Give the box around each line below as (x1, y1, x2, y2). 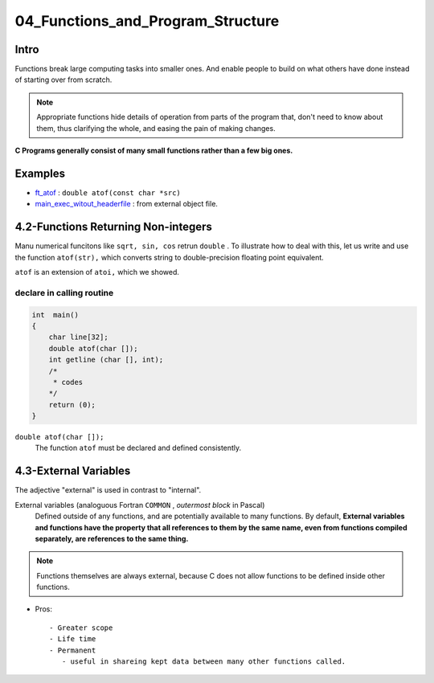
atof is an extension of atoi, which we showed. (14, 268, 180, 276)
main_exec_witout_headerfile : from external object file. (35, 199, 219, 209)
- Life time (49, 635, 96, 644)
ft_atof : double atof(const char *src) (35, 187, 181, 197)
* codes (52, 378, 84, 386)
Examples (14, 166, 66, 180)
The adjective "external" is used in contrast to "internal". (14, 485, 202, 495)
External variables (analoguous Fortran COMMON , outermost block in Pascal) (14, 500, 265, 509)
